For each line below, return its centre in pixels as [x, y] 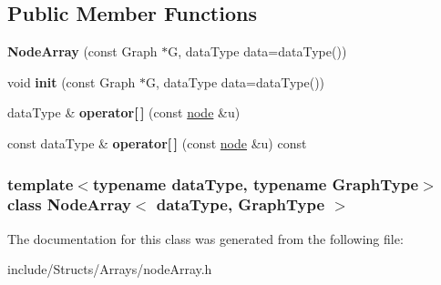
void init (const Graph [72, 81]
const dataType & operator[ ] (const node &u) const [157, 142]
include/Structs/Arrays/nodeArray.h [110, 269]
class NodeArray [69, 204]
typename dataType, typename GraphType [256, 183]
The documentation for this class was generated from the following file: [205, 238]
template [41, 183]
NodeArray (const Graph [82, 51]
